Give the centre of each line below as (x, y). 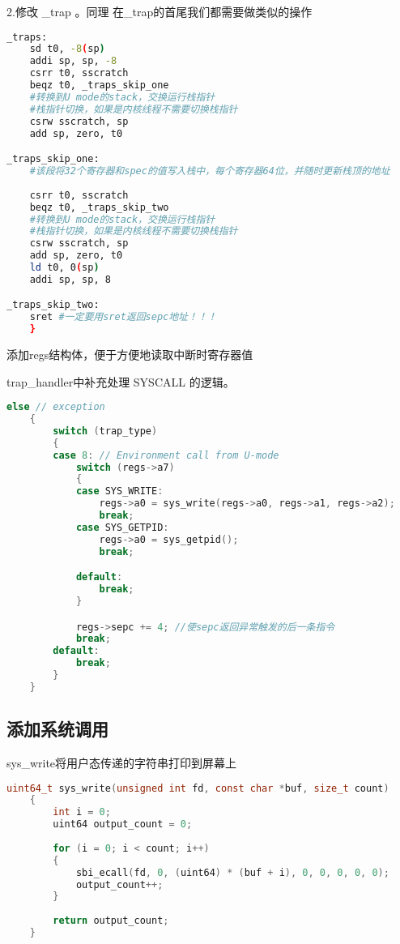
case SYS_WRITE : (119, 491)
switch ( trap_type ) (105, 431)
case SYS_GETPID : (122, 527)
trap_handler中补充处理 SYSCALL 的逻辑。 (121, 381)
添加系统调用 (57, 729)
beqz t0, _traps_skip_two (99, 207)
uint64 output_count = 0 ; (123, 824)
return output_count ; (111, 921)
